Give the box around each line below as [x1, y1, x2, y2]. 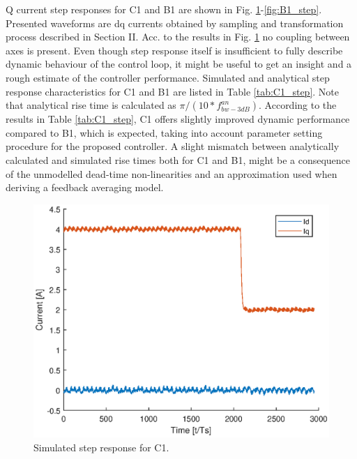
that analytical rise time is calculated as [6, 98, 176, 112]
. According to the [259, 98, 337, 112]
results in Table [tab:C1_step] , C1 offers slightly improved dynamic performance [6, 112, 350, 126]
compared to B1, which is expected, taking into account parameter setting [6, 125, 323, 140]
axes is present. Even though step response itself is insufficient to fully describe [6, 43, 343, 57]
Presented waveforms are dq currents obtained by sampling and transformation [6, 15, 344, 30]
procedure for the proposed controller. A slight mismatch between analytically [6, 139, 340, 153]
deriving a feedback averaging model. [6, 180, 164, 195]
